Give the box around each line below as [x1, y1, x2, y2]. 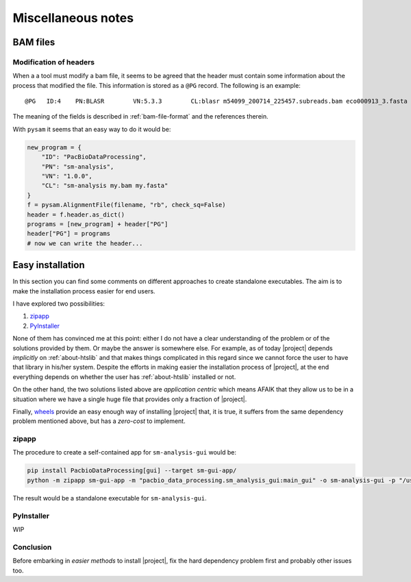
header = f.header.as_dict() [27, 210, 125, 219]
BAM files [12, 36, 55, 48]
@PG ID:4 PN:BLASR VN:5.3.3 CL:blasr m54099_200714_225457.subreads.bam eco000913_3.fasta [25, 97, 408, 106]
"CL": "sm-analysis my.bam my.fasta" [41, 182, 169, 190]
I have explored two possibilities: [12, 300, 105, 308]
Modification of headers [12, 57, 95, 66]
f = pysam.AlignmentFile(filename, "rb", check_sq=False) [27, 201, 226, 209]
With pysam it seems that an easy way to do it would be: [12, 125, 171, 133]
